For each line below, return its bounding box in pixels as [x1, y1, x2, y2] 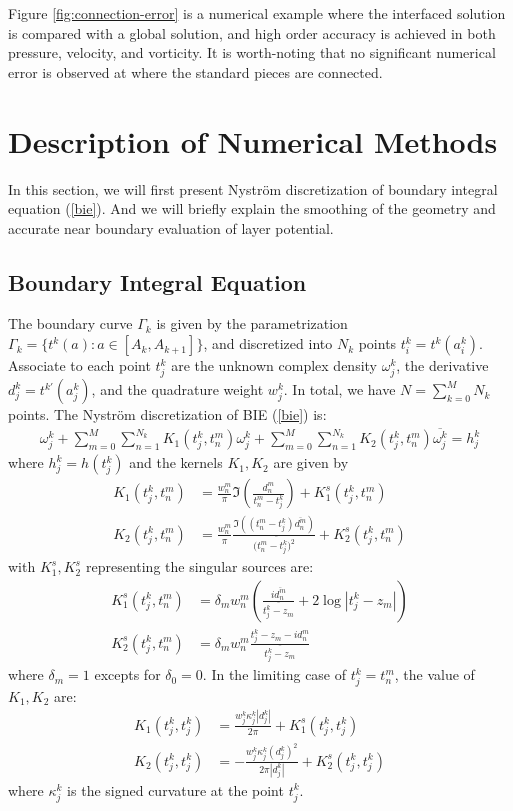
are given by [273, 452, 349, 473]
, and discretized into [203, 333, 333, 354]
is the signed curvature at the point [67, 779, 284, 800]
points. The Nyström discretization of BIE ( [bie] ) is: [8, 404, 327, 425]
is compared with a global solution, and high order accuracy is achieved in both [8, 22, 496, 43]
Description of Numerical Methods [8, 120, 498, 161]
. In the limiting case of [202, 664, 347, 685]
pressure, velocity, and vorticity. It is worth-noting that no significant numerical [8, 42, 496, 63]
